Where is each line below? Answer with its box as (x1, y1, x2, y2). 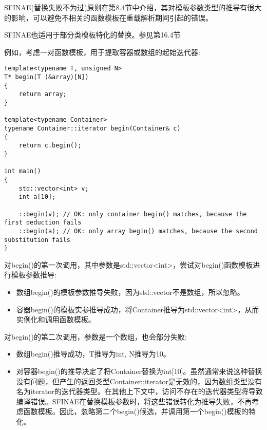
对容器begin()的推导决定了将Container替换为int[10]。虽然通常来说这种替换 (16, 365, 262, 376)
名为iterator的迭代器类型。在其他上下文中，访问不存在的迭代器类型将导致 (16, 386, 263, 397)
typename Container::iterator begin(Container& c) (4, 124, 181, 132)
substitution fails (4, 236, 70, 244)
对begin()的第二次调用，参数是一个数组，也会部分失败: (4, 331, 187, 342)
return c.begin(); (18, 142, 82, 149)
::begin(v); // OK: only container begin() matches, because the (18, 210, 247, 218)
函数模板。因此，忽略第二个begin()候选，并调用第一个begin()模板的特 (23, 406, 256, 417)
